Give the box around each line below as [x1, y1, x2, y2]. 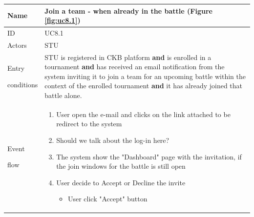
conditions [7, 79, 38, 89]
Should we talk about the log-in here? [56, 135, 169, 145]
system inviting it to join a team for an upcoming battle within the [44, 71, 246, 81]
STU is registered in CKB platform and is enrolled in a [44, 52, 212, 62]
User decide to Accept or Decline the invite [56, 177, 186, 187]
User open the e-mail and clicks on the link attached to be [56, 109, 231, 119]
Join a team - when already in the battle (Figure [44, 5, 212, 16]
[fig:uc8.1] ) [44, 15, 81, 25]
